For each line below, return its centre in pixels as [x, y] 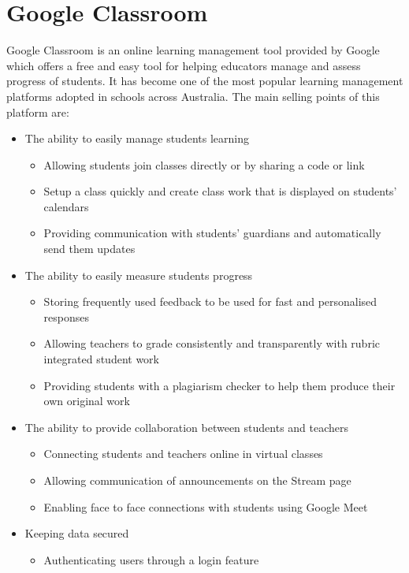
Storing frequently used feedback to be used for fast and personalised [210, 301]
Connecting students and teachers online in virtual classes [183, 454]
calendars [66, 206]
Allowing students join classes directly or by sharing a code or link [204, 164]
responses [67, 316]
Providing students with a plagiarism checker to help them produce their [219, 385]
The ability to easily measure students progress [139, 275]
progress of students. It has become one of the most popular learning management [205, 81]
